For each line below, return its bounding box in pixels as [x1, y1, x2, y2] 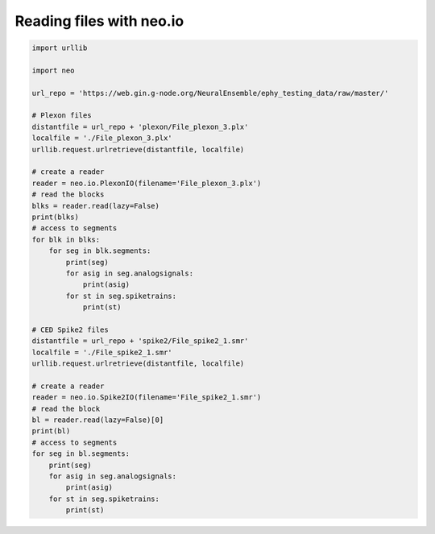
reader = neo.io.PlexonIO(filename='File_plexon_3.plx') [31, 178, 262, 188]
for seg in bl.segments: [31, 449, 130, 458]
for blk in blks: [31, 234, 101, 244]
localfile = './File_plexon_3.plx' [31, 134, 172, 143]
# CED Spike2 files [31, 325, 109, 334]
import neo [31, 65, 75, 75]
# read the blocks [31, 190, 105, 199]
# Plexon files [31, 111, 92, 120]
